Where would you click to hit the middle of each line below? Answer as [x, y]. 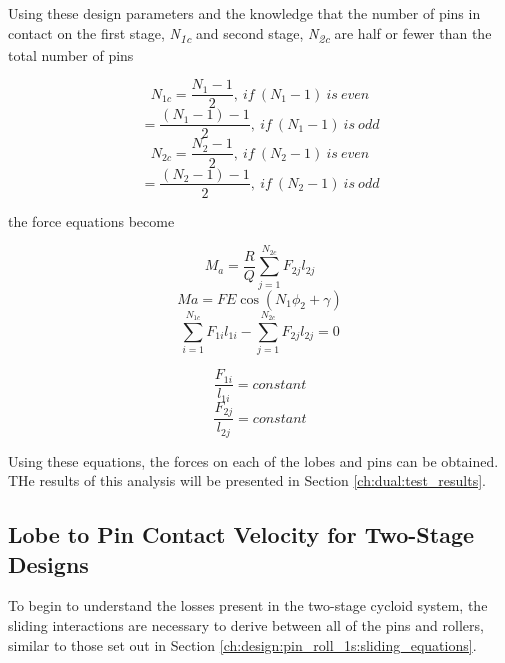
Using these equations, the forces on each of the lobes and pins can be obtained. [253, 460]
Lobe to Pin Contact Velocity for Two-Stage [241, 534]
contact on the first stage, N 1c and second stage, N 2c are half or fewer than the [250, 34]
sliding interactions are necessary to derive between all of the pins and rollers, [246, 625]
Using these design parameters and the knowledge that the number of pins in [244, 13]
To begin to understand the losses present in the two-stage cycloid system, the [248, 605]
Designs [48, 563]
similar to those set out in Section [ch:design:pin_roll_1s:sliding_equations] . [242, 644]
